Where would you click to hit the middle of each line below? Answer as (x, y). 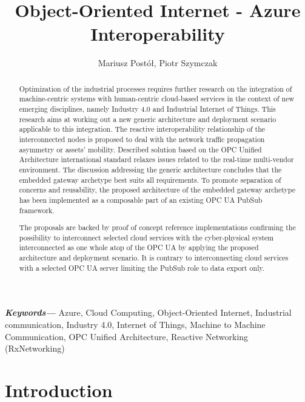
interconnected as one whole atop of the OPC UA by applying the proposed (139, 247)
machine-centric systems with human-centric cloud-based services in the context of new (157, 99)
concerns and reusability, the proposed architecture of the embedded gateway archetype (157, 190)
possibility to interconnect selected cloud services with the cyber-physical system (146, 237)
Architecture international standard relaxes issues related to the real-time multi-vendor (156, 159)
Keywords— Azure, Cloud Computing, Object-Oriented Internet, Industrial (148, 312)
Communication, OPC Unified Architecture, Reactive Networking (127, 336)
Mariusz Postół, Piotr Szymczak (158, 63)
